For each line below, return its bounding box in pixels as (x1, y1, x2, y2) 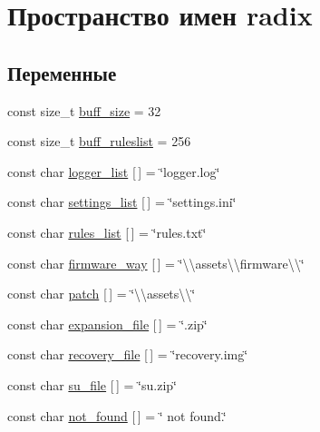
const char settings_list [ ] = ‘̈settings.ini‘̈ (7, 192, 237, 211)
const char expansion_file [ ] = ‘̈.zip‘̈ (7, 314, 208, 333)
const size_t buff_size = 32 (7, 101, 161, 120)
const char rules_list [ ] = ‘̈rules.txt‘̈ (7, 222, 207, 241)
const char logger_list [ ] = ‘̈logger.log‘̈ (7, 162, 220, 181)
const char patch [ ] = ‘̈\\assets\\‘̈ (7, 284, 196, 303)
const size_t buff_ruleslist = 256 (7, 132, 191, 151)
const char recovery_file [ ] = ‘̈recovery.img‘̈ (7, 345, 248, 364)
